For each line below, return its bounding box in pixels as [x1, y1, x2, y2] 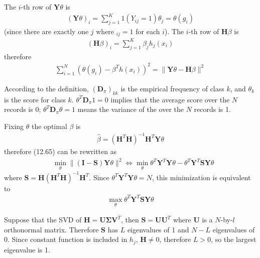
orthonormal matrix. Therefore [4, 224, 99, 234]
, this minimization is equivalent [152, 172, 251, 182]
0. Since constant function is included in [4, 234, 127, 244]
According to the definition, [4, 83, 89, 93]
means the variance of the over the [77, 104, 184, 114]
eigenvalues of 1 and [127, 224, 189, 234]
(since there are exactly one [4, 26, 89, 36]
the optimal [32, 120, 67, 131]
